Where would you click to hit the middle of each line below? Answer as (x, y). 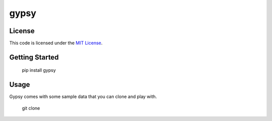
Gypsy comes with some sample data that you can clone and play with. (83, 97)
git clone (31, 108)
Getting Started (34, 57)
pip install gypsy (39, 70)
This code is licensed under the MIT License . (56, 43)
